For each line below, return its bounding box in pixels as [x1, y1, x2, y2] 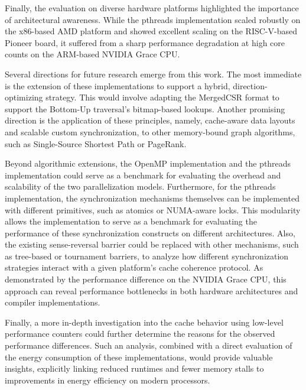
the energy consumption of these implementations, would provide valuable [5, 350, 273, 363]
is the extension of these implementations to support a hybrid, [5, 79, 230, 92]
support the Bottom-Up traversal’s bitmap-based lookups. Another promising [5, 102, 285, 115]
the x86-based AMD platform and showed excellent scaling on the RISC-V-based [5, 25, 297, 37]
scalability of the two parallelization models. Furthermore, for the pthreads [5, 180, 276, 193]
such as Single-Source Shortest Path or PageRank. [5, 137, 187, 149]
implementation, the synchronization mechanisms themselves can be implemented [5, 191, 300, 204]
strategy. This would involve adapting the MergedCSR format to [45, 91, 279, 103]
